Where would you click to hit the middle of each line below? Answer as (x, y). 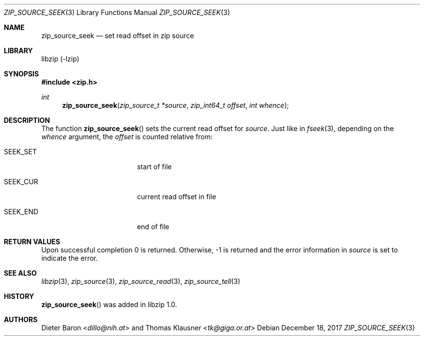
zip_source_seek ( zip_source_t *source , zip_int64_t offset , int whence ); (175, 105)
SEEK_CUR (21, 182)
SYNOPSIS (22, 74)
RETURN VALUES (32, 242)
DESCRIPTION (27, 120)
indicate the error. (70, 258)
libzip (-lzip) (60, 59)
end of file (153, 227)
